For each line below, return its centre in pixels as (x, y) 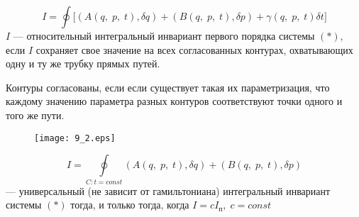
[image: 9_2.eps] (75, 138)
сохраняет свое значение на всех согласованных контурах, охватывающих (194, 49)
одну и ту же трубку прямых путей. (83, 63)
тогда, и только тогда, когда (130, 205)
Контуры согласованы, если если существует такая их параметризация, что (168, 87)
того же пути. (35, 115)
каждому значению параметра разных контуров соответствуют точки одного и (174, 101)
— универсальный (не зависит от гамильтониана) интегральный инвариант (168, 190)
